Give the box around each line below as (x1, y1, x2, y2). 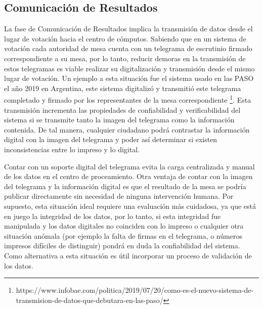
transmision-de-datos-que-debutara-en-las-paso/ (16, 294, 163, 305)
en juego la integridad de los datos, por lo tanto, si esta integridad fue (4, 210, 221, 221)
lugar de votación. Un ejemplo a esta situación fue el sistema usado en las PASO (4, 73, 254, 83)
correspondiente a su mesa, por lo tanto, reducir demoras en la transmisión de (4, 53, 246, 63)
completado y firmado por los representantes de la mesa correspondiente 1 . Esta (4, 93, 251, 105)
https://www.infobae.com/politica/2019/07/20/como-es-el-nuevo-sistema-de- (16, 285, 254, 295)
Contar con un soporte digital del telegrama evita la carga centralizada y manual (4, 161, 255, 171)
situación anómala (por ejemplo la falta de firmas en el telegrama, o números (4, 230, 242, 241)
